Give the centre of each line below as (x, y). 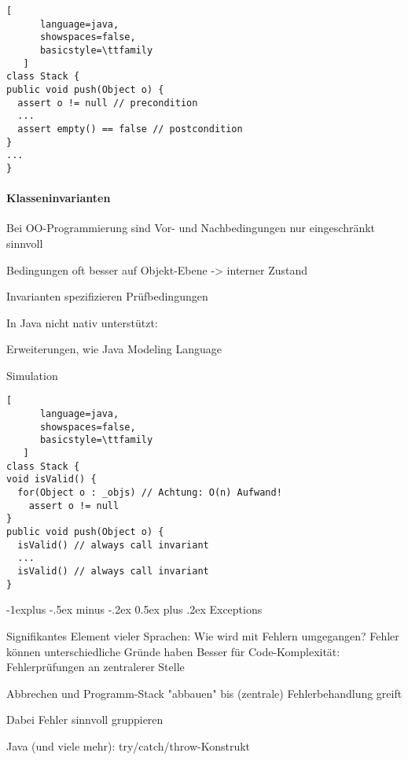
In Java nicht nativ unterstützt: (82, 322)
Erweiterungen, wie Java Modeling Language (114, 349)
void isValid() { (51, 480)
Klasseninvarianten (59, 198)
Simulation (32, 375)
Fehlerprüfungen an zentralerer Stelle (96, 667)
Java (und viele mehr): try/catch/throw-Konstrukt (129, 745)
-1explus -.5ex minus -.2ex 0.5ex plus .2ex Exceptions (134, 609)
